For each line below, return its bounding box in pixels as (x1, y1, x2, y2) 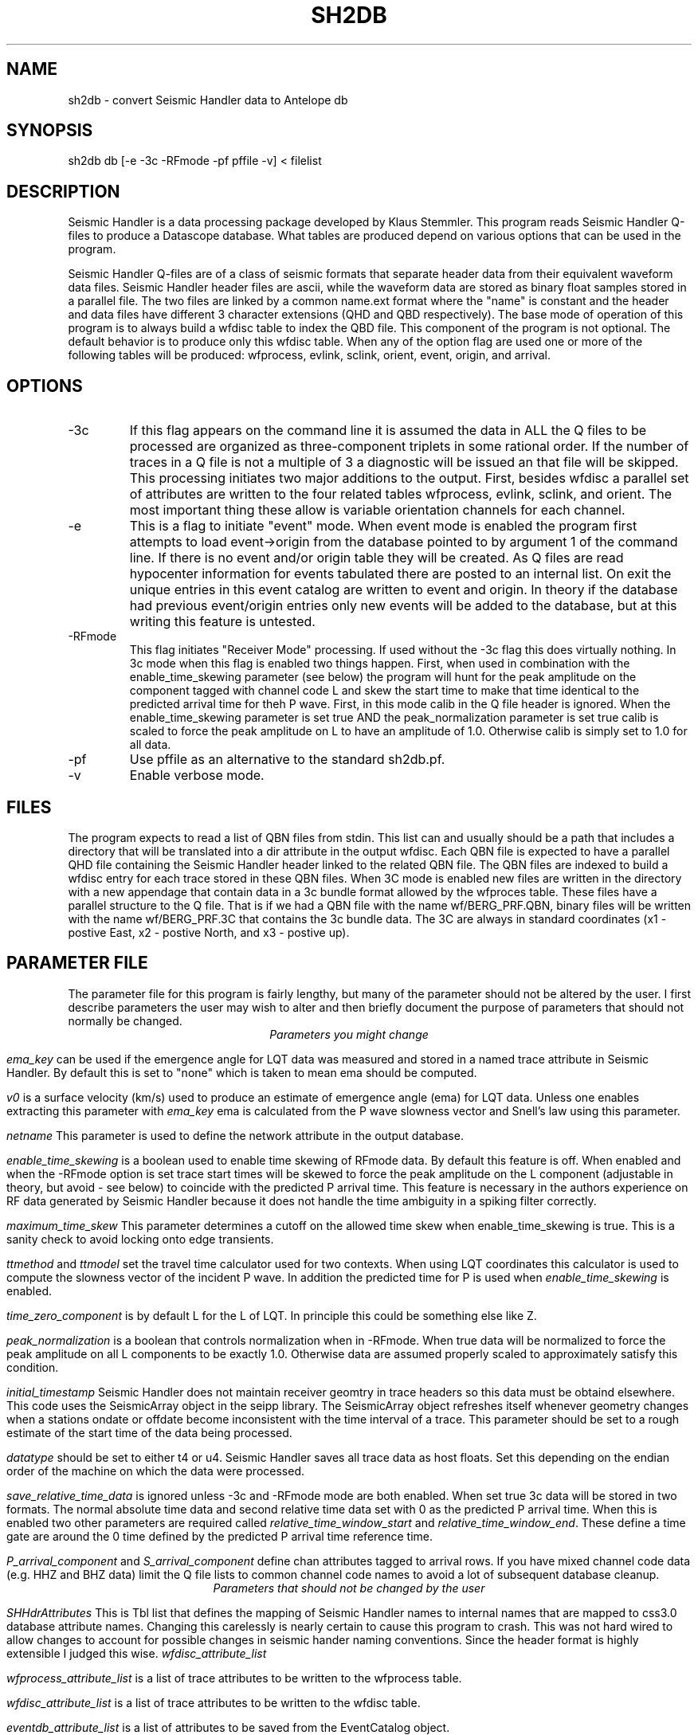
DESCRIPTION (6, 181, 120, 202)
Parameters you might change (269, 1027, 429, 1041)
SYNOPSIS (6, 120, 93, 141)
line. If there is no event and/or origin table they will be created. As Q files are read (129, 550, 624, 566)
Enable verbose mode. (129, 767, 265, 784)
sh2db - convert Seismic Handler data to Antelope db (68, 92, 348, 107)
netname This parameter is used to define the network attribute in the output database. (6, 1128, 464, 1142)
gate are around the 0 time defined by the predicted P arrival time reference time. (6, 1529, 433, 1543)
